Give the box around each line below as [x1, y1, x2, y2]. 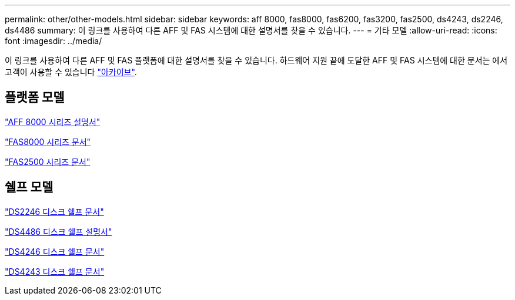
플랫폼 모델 [5, 90, 65, 105]
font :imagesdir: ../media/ [5, 36, 102, 46]
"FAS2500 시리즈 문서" [5, 156, 91, 167]
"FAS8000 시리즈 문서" [5, 136, 91, 147]
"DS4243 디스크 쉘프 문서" [5, 266, 105, 277]
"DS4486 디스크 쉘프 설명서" [5, 226, 112, 237]
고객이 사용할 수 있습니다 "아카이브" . [5, 67, 137, 77]
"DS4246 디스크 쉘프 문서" [5, 246, 105, 257]
